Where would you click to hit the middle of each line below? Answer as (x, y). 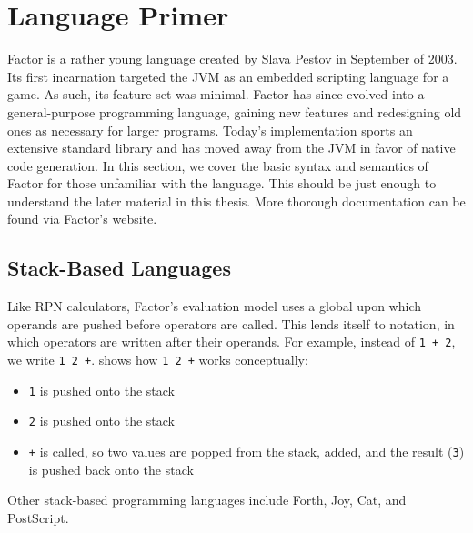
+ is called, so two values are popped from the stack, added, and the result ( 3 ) (247, 452)
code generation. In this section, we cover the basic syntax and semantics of (218, 165)
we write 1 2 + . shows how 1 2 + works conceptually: (158, 360)
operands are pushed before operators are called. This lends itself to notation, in (231, 323)
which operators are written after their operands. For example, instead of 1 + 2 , (231, 342)
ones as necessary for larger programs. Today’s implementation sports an (210, 130)
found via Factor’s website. (82, 219)
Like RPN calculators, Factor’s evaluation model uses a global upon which (215, 306)
